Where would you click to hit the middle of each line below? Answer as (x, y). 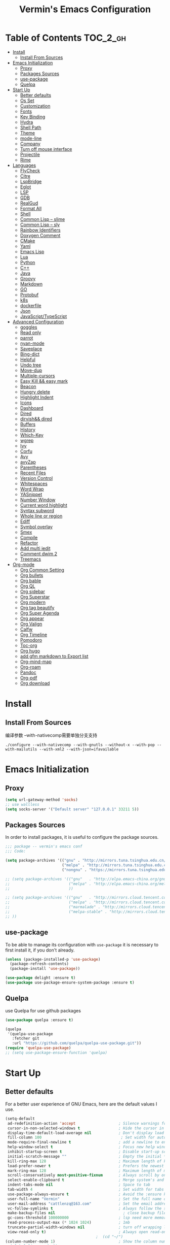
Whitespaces (34, 483)
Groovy (28, 278)
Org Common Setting (42, 570)
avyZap (28, 462)
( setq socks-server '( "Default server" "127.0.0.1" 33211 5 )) (72, 809)
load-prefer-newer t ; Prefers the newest (86, 1166)
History (28, 430)
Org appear (32, 618)
